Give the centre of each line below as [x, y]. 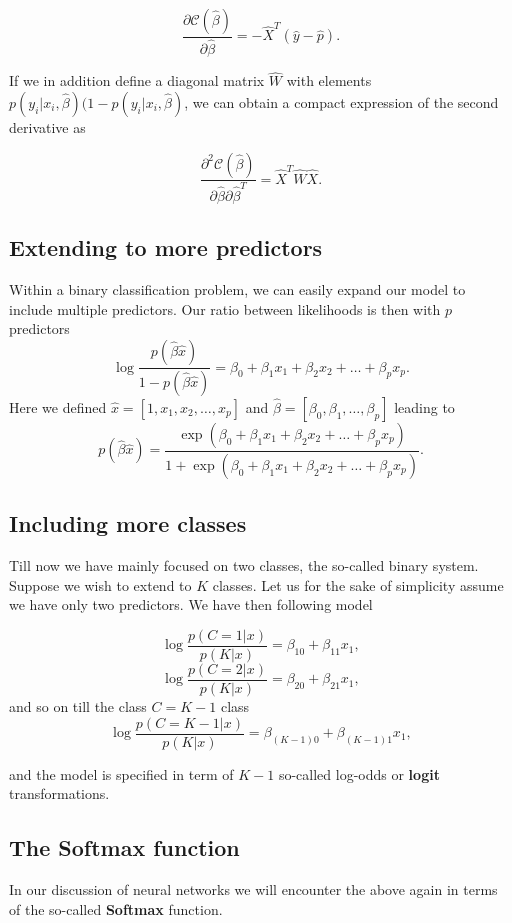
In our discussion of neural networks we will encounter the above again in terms [253, 888]
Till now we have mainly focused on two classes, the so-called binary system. [244, 565]
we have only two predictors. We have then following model [191, 604]
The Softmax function [124, 847]
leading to [424, 406]
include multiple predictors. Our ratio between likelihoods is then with [225, 308]
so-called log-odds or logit [359, 773]
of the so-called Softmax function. [116, 908]
